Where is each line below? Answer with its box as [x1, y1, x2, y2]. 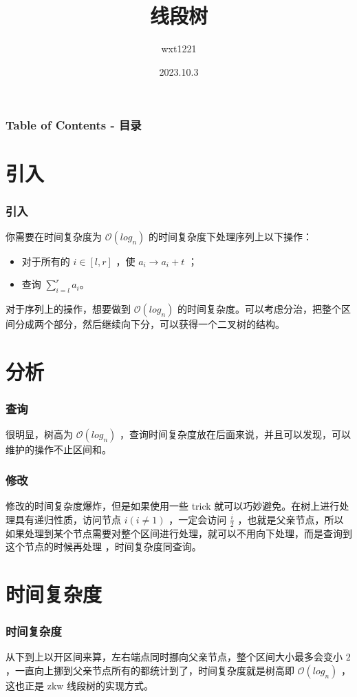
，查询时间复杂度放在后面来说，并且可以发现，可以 [119, 427, 351, 441]
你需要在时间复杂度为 [6, 229, 102, 243]
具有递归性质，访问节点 [14, 512, 121, 526]
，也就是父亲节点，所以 [237, 512, 344, 526]
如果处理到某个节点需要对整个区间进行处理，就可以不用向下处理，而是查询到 [6, 526, 352, 540]
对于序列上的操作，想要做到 [6, 302, 131, 316]
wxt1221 [161, 41, 197, 56]
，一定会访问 [169, 512, 227, 526]
